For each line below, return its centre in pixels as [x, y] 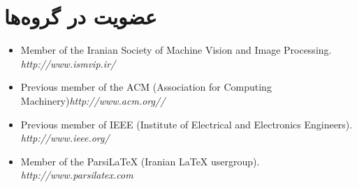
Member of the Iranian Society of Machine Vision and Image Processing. [176, 50]
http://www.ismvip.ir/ [68, 63]
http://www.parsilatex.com [77, 175]
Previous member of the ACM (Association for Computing [146, 87]
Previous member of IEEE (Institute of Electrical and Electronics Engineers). [187, 124]
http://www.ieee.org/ [65, 138]
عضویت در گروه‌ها [81, 16]
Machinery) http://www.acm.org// [93, 100]
